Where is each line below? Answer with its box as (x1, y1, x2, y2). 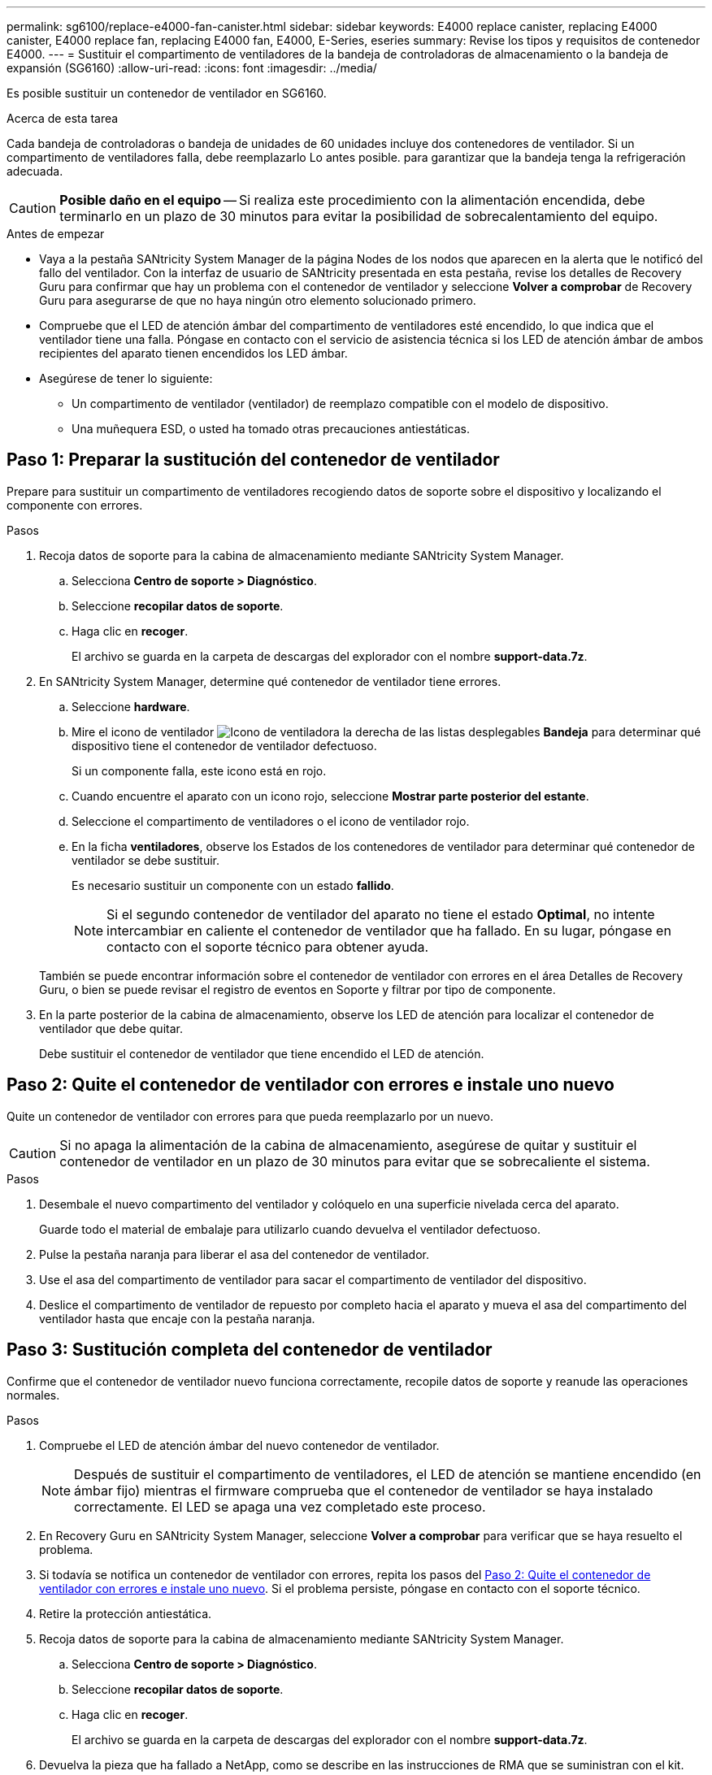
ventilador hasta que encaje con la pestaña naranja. (39, 1311, 315, 1326)
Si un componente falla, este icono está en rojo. (72, 763, 327, 778)
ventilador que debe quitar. (39, 1021, 183, 1035)
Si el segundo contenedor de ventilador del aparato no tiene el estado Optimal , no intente (106, 905, 655, 922)
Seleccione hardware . (72, 699, 190, 714)
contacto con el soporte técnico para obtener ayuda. (106, 938, 429, 955)
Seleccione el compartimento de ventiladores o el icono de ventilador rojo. (72, 814, 470, 828)
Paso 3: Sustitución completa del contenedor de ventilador (7, 1339, 493, 1361)
